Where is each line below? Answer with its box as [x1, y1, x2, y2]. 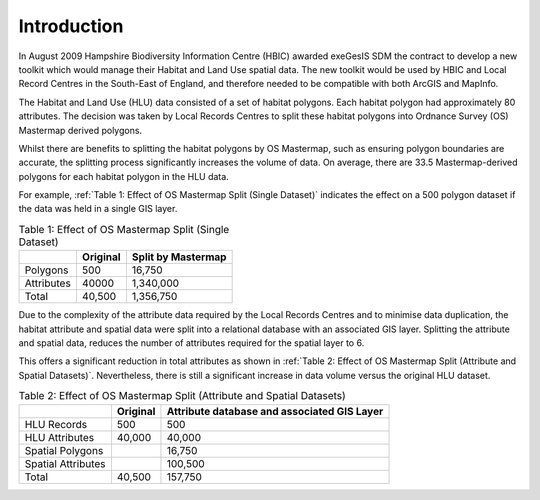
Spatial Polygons [24, 443, 104, 457]
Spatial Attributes [24, 456, 106, 470]
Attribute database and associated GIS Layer [166, 404, 384, 418]
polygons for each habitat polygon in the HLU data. [18, 170, 229, 182]
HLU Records [24, 417, 88, 431]
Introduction [18, 15, 124, 37]
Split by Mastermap [131, 250, 227, 264]
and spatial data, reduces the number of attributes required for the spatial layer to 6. [18, 337, 365, 349]
